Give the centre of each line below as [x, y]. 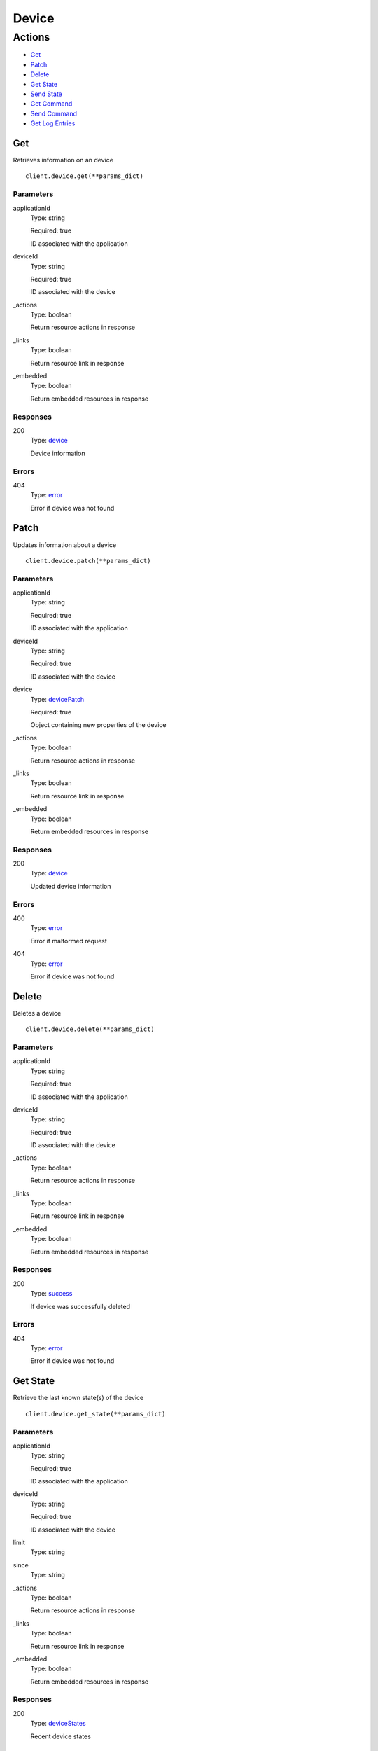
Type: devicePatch [57, 699]
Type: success [51, 1294]
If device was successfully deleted [80, 1306]
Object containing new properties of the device [98, 725]
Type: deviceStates [58, 1724]
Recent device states [61, 1736]
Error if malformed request [69, 941]
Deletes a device [37, 1013]
